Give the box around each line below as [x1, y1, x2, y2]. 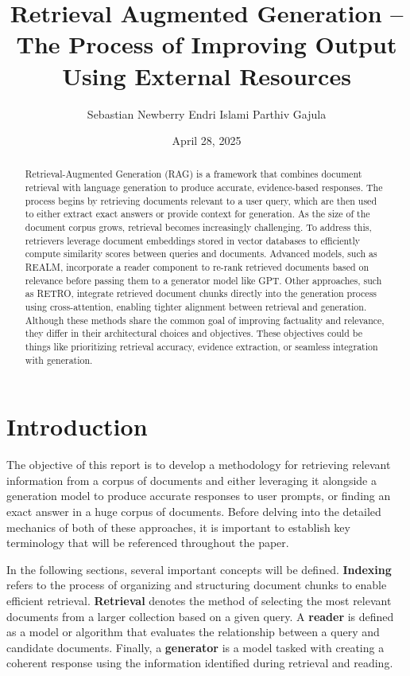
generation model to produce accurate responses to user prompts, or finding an [6, 487, 391, 504]
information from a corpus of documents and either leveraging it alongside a [6, 471, 377, 488]
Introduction [6, 410, 148, 443]
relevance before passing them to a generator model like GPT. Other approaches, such [25, 273, 382, 287]
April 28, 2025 [172, 132, 242, 149]
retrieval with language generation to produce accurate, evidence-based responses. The [25, 181, 383, 194]
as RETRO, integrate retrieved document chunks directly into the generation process [25, 287, 377, 300]
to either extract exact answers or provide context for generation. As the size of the [25, 207, 370, 221]
